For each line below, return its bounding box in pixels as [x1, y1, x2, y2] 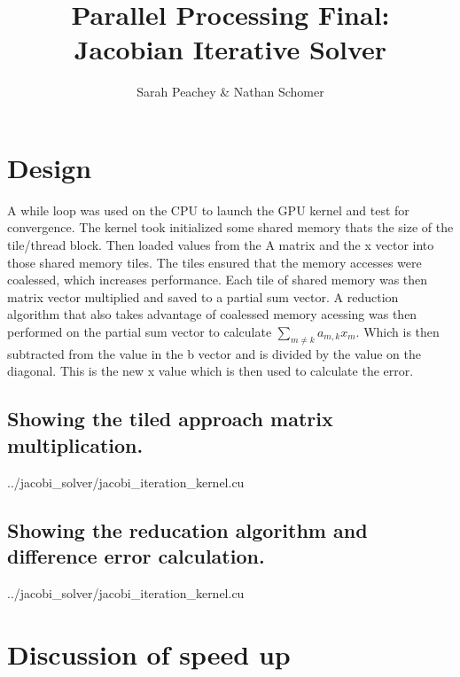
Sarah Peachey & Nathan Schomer [136, 82, 324, 101]
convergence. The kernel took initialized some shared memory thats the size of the [7, 218, 454, 237]
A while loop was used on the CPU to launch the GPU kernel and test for [7, 200, 409, 219]
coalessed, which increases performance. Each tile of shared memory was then [7, 270, 428, 289]
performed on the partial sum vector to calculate [7, 323, 272, 340]
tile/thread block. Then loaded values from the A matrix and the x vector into [7, 236, 434, 254]
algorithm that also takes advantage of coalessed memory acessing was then [7, 305, 417, 323]
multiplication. [7, 431, 144, 458]
